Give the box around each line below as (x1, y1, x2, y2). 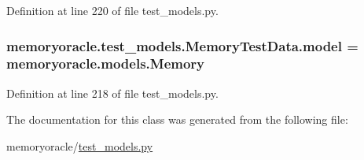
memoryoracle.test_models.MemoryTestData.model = (6, 35, 358, 55)
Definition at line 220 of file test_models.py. (6, 2, 219, 18)
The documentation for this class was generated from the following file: (6, 111, 348, 128)
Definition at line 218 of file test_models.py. (6, 84, 219, 101)
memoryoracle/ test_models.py (6, 137, 153, 154)
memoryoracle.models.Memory (6, 54, 205, 73)
